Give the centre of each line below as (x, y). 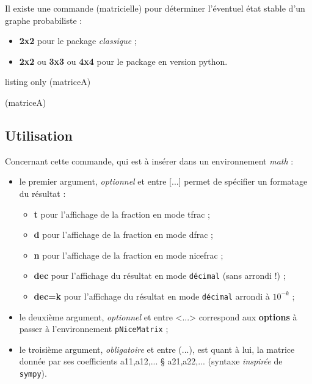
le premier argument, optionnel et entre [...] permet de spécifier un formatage (163, 181)
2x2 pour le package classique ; (78, 41)
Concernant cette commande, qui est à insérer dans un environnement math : (149, 161)
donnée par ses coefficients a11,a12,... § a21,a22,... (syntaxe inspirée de (151, 361)
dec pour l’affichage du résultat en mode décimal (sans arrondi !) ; (160, 275)
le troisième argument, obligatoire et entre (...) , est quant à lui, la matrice (157, 349)
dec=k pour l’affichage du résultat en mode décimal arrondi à (152, 296)
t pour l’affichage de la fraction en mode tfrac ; (122, 214)
